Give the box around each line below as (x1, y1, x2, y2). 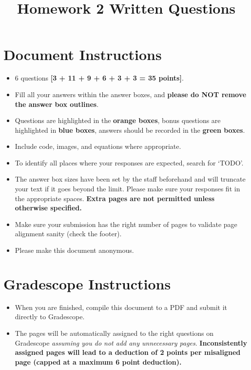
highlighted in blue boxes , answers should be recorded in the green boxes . (15, 124, 245, 135)
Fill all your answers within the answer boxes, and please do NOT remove (15, 89, 247, 99)
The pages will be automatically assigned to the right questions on (15, 328, 213, 338)
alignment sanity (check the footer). (15, 228, 122, 239)
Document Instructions (3, 44, 162, 64)
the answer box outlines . (15, 99, 99, 109)
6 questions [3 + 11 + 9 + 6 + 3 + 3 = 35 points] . (15, 73, 184, 83)
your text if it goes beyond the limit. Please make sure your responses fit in (15, 184, 240, 194)
